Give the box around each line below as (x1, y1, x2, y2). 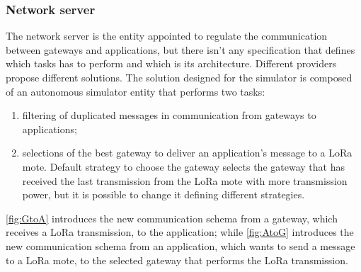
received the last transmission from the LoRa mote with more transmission (22, 173, 348, 188)
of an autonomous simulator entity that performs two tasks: (6, 84, 265, 98)
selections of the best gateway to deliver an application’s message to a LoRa (22, 145, 353, 160)
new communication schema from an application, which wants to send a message (6, 238, 355, 253)
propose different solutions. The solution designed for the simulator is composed (6, 70, 353, 84)
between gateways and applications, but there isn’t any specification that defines (6, 42, 355, 57)
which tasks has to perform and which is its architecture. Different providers (6, 56, 337, 71)
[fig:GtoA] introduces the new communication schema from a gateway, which (6, 210, 338, 225)
